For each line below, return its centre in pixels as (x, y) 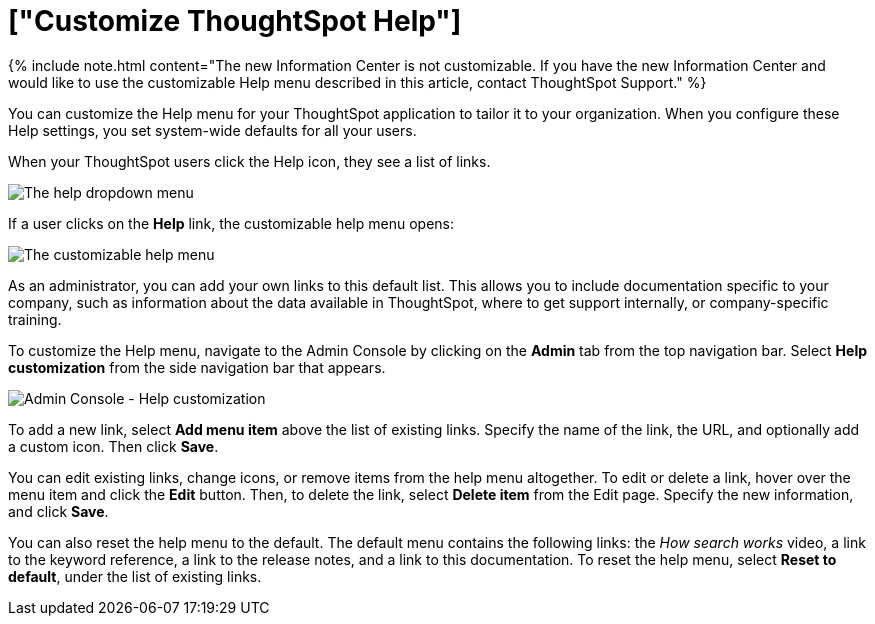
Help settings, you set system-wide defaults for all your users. (212, 130)
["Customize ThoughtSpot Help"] (235, 21)
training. (35, 319)
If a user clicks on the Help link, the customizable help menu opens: (231, 223)
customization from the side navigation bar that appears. (197, 367)
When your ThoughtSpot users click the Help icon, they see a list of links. (249, 161)
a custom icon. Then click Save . (113, 446)
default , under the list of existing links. (135, 576)
